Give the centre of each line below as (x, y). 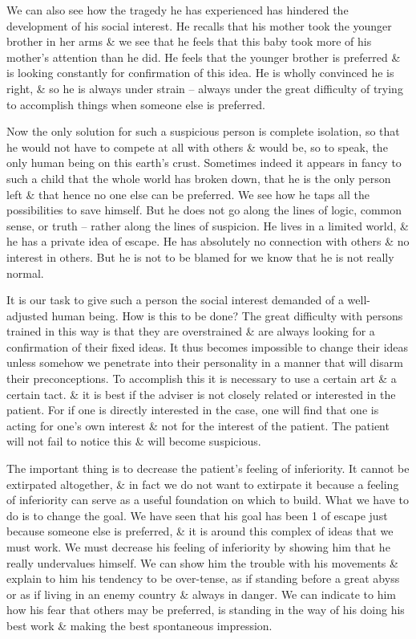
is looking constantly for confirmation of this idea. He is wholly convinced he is (200, 73)
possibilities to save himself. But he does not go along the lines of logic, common (204, 210)
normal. (25, 273)
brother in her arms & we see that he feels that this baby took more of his (189, 41)
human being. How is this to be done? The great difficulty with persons (227, 315)
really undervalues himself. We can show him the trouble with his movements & (202, 562)
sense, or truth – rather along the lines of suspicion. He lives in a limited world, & (208, 225)
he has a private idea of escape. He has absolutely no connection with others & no (208, 241)
